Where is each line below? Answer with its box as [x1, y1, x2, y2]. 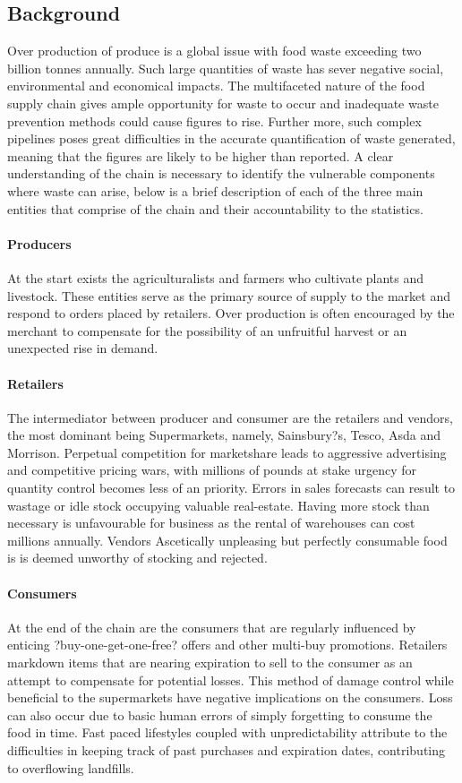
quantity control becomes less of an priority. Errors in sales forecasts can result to [7, 478, 456, 497]
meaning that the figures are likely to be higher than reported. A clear [7, 146, 394, 165]
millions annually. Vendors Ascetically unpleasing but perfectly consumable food [7, 530, 448, 549]
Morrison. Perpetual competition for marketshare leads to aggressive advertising [7, 443, 447, 461]
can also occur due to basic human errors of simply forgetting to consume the [7, 705, 432, 724]
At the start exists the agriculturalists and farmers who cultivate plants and [7, 268, 424, 287]
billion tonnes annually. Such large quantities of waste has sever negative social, [7, 58, 444, 77]
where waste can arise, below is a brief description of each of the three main [7, 181, 423, 200]
